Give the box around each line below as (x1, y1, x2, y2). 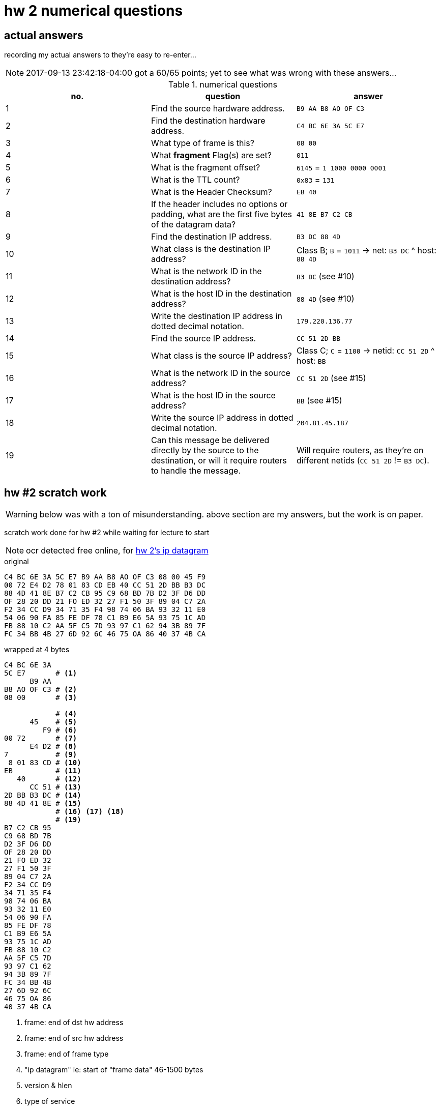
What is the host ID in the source (151, 390, 276, 401)
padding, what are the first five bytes (151, 209, 292, 220)
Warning (6, 509, 38, 520)
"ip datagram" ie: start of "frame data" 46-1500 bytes (24, 1065, 203, 1074)
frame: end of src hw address (24, 1034, 124, 1043)
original (4, 557, 29, 566)
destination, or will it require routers (151, 455, 287, 466)
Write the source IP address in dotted (151, 413, 294, 423)
